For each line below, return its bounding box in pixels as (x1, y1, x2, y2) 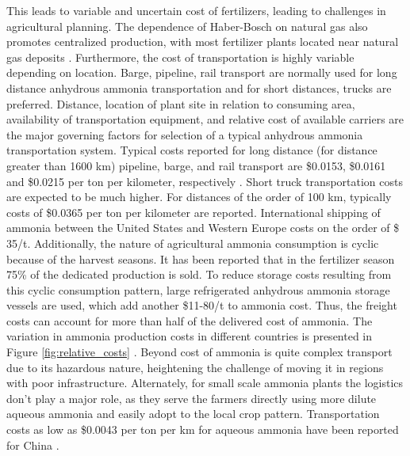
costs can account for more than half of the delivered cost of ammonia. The (6, 312, 373, 329)
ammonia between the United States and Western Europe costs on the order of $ (6, 219, 400, 236)
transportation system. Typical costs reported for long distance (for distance (6, 142, 377, 158)
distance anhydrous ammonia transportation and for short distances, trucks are (6, 79, 392, 96)
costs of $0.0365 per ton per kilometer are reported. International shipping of (6, 203, 381, 220)
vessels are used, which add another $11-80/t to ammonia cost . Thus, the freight (6, 297, 397, 313)
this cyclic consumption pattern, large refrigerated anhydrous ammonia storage (6, 281, 390, 298)
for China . (6, 436, 59, 453)
